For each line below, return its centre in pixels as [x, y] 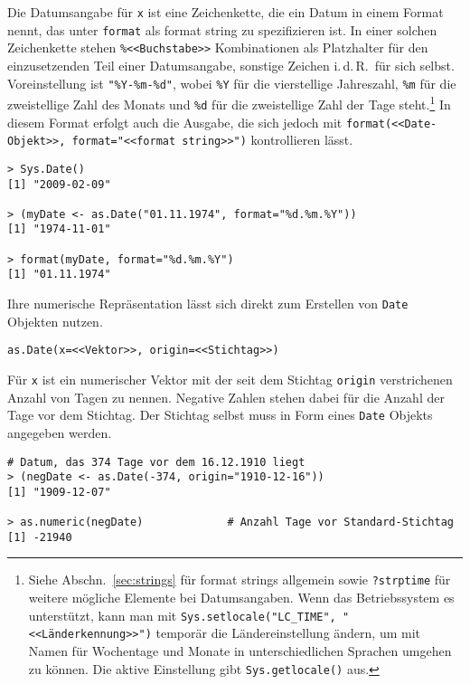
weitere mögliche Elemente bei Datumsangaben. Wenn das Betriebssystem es [241, 598]
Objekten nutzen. [55, 321]
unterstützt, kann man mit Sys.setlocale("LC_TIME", [182, 615]
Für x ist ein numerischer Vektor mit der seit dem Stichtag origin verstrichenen [230, 379]
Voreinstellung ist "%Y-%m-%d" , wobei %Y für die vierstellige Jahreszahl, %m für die [232, 83]
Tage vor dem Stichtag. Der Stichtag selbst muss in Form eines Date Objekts [220, 415]
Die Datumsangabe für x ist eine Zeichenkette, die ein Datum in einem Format [226, 12]
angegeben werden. [60, 432]
